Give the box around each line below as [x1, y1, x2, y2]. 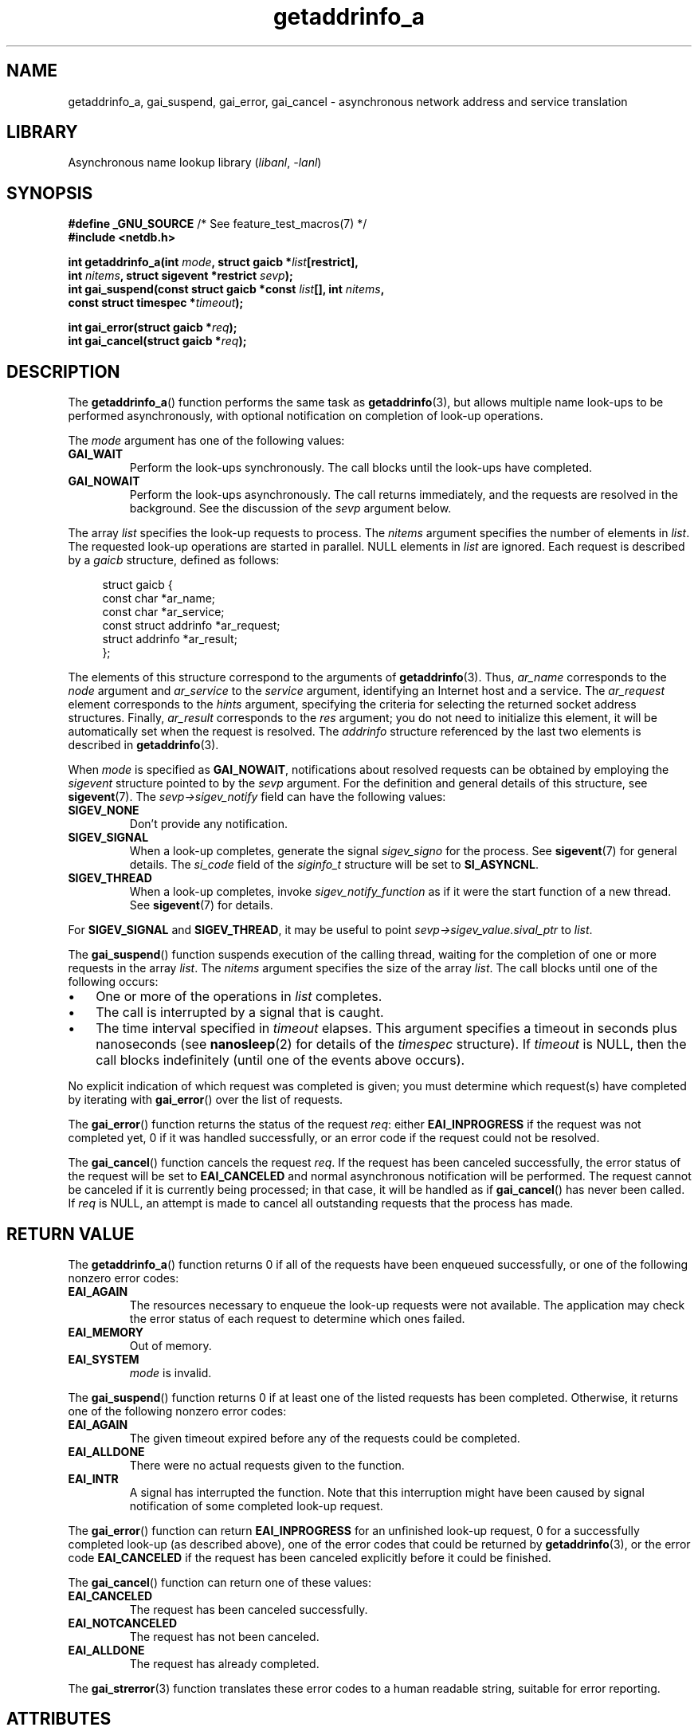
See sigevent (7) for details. [129, 898, 273, 913]
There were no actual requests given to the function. [129, 1458, 405, 1472]
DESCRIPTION [6, 361, 120, 382]
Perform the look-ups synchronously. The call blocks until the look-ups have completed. [129, 461, 592, 475]
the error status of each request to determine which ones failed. [129, 1311, 465, 1325]
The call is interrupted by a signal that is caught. [96, 1004, 384, 1021]
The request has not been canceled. [129, 1629, 320, 1643]
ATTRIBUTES [6, 1709, 112, 1729]
